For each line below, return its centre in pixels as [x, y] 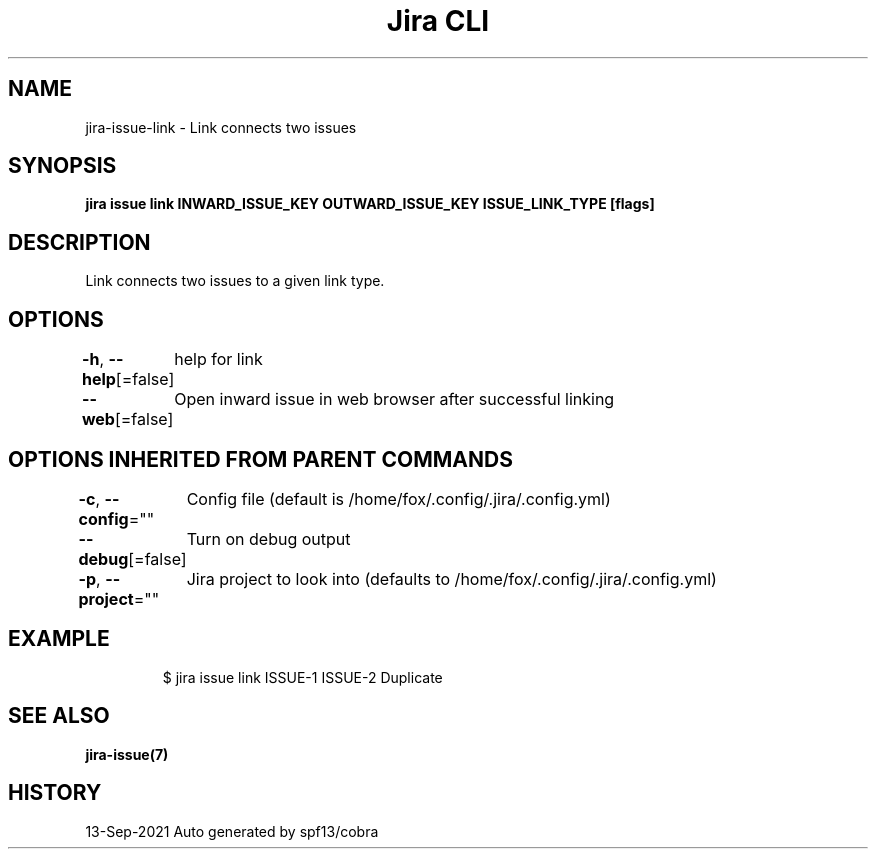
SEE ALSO [59, 716]
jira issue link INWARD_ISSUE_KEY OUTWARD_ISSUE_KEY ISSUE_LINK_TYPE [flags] [370, 204]
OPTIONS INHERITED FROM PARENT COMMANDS [260, 459]
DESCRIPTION [79, 242]
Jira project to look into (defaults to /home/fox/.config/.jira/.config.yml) [451, 578]
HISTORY [55, 793]
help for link [218, 359]
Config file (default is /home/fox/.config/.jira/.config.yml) [398, 498]
